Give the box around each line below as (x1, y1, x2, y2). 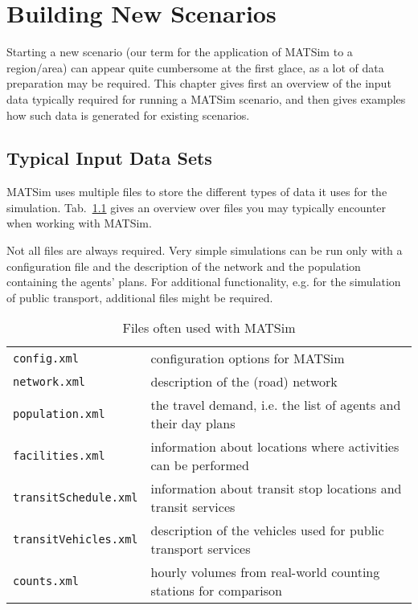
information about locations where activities (150, 437, 400, 456)
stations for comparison (150, 581, 282, 600)
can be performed (150, 456, 249, 475)
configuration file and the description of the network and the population (6, 257, 361, 274)
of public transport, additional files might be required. (6, 289, 273, 305)
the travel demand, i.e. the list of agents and (150, 395, 401, 415)
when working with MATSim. (6, 215, 152, 231)
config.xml (13, 351, 79, 365)
